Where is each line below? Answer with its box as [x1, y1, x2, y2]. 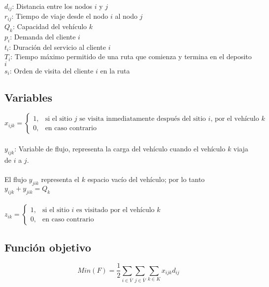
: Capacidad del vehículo [12, 21, 87, 31]
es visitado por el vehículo [76, 206, 155, 214]
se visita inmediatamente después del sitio [79, 115, 206, 122]
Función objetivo [4, 239, 91, 254]
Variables [4, 89, 53, 105]
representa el [41, 174, 80, 184]
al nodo [115, 11, 137, 21]
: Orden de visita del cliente [9, 65, 94, 75]
